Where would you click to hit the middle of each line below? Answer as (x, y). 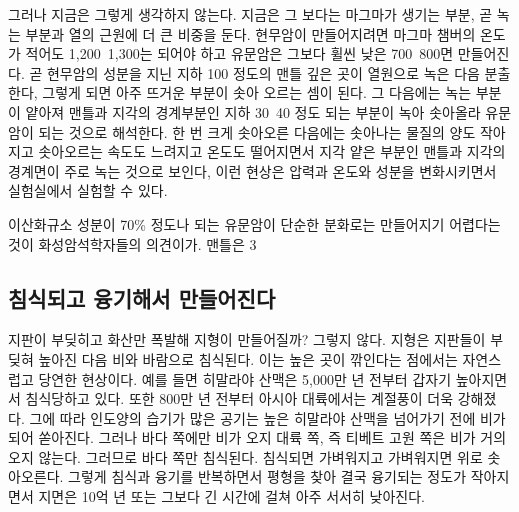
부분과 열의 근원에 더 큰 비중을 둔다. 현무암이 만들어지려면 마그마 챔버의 (250, 33)
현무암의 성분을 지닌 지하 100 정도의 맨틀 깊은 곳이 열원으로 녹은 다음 (263, 72)
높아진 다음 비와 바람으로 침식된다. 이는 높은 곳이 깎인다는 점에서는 (248, 358)
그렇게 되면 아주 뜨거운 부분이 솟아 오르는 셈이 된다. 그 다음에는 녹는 (257, 92)
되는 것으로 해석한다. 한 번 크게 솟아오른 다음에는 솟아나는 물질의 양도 (257, 131)
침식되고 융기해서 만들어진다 (142, 297)
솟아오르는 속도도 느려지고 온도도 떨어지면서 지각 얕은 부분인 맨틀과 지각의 (272, 151)
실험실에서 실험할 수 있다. (88, 190)
